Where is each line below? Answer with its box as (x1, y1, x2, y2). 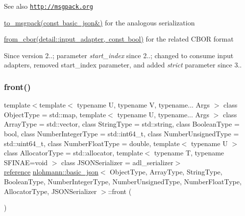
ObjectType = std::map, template (4, 109, 106, 119)
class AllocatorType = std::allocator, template (4, 148, 143, 158)
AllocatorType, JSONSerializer (4, 186, 97, 196)
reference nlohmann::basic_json (4, 167, 98, 177)
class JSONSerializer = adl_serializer (61, 157, 173, 167)
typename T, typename (154, 148, 224, 158)
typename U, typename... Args (117, 109, 210, 119)
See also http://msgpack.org (4, 1, 93, 11)
